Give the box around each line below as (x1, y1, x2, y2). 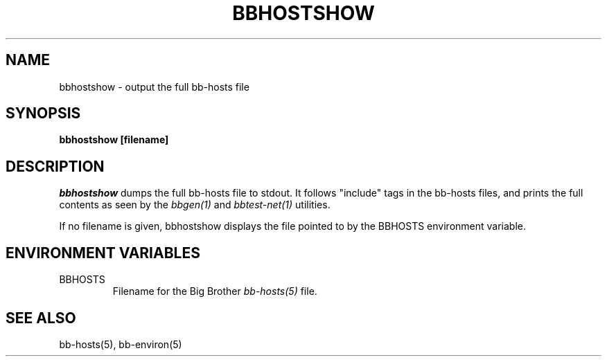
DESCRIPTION (6, 157, 105, 175)
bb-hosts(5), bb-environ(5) (59, 338, 182, 350)
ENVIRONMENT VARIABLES (6, 244, 200, 262)
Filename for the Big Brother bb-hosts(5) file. (112, 285, 317, 298)
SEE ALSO (6, 309, 76, 327)
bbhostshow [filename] (59, 134, 169, 146)
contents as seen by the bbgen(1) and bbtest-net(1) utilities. (59, 199, 331, 211)
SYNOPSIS (6, 105, 81, 123)
